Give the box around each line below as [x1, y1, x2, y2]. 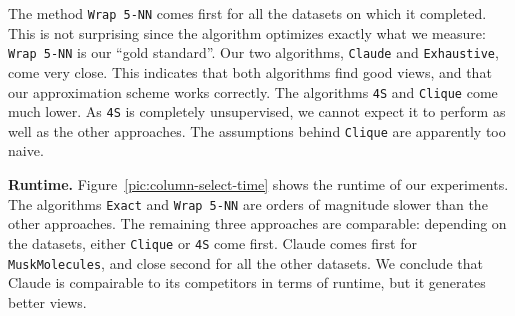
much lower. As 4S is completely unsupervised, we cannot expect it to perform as [8, 101, 506, 122]
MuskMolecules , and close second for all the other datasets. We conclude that [8, 252, 483, 273]
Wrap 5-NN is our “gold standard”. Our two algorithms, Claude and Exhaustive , [8, 42, 499, 63]
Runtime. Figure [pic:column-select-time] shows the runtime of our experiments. [8, 174, 509, 195]
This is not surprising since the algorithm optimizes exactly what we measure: [8, 22, 486, 43]
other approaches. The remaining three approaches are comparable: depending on [8, 213, 507, 234]
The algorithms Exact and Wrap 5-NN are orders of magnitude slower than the [8, 193, 488, 214]
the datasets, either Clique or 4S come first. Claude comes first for [8, 232, 417, 253]
